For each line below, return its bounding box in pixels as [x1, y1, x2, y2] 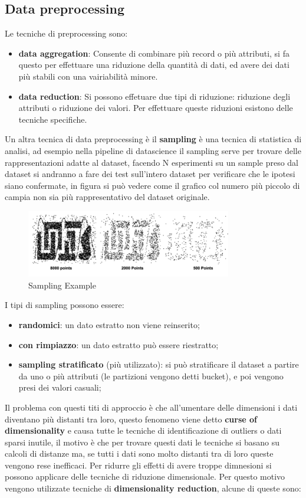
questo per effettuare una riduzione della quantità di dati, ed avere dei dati [18, 58, 289, 71]
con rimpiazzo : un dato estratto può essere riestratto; [18, 338, 219, 350]
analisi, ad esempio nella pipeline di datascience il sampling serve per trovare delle [5, 144, 301, 156]
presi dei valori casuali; [18, 381, 101, 394]
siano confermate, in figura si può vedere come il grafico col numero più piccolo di [5, 179, 300, 191]
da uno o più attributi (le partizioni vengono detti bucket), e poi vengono [18, 369, 284, 382]
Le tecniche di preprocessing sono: [5, 27, 128, 40]
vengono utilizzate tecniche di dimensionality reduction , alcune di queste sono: [5, 482, 301, 494]
